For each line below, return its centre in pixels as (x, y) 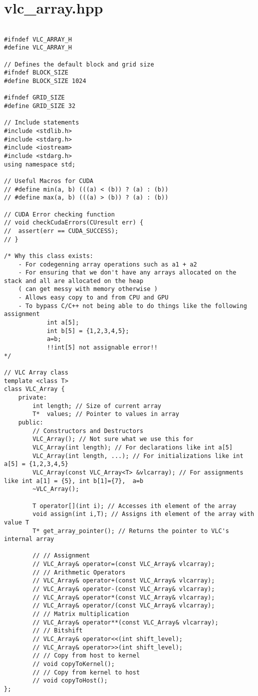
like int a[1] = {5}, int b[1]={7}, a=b (74, 481)
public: (31, 422)
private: (32, 397)
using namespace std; (40, 164)
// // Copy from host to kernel (86, 656)
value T (17, 522)
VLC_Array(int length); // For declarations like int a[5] (133, 447)
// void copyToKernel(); (74, 664)
